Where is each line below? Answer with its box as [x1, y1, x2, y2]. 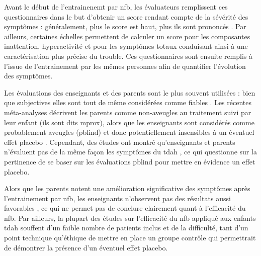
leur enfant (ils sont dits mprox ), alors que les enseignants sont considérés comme [4, 117, 254, 127]
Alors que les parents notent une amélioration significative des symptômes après [4, 183, 250, 194]
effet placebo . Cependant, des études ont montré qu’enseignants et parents [4, 136, 235, 147]
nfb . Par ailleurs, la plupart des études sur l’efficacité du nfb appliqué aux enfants [4, 212, 256, 223]
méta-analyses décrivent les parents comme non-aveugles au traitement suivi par [4, 107, 251, 117]
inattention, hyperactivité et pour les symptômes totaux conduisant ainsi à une [4, 41, 248, 51]
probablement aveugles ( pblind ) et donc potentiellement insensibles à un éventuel [4, 127, 254, 137]
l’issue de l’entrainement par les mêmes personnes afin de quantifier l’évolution [4, 60, 246, 71]
